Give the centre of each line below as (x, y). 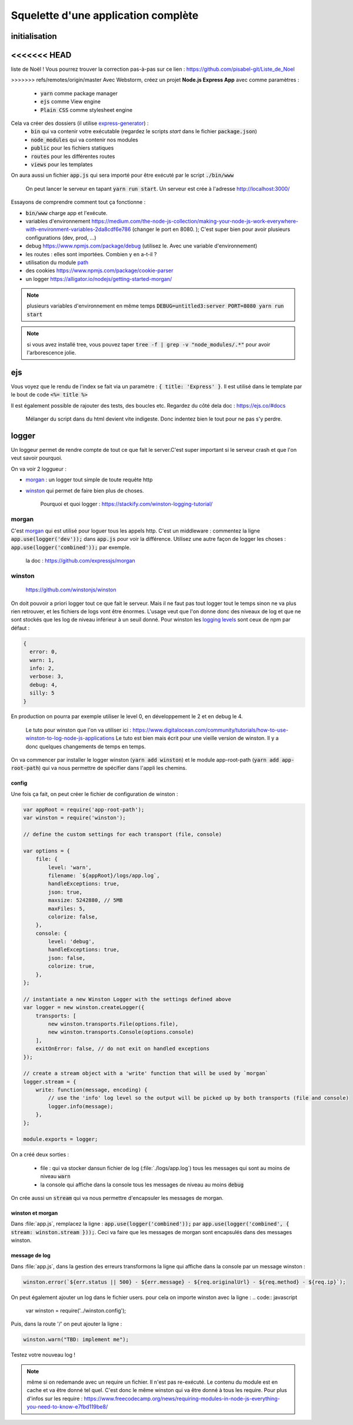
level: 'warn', (70, 867)
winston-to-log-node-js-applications (70, 738)
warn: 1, (42, 660)
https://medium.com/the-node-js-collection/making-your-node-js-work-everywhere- (195, 221)
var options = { (47, 851)
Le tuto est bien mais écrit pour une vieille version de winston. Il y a (197, 738)
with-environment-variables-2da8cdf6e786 (78, 229)
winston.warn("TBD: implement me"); (76, 1340)
